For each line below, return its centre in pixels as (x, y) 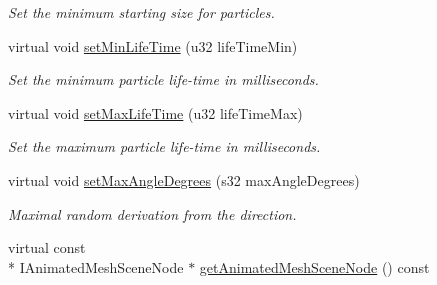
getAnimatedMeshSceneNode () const (314, 266)
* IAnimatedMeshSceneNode (96, 266)
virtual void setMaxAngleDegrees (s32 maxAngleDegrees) (184, 179)
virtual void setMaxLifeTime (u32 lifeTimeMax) (155, 112)
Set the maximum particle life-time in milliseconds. (164, 146)
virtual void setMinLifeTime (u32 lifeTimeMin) (153, 45)
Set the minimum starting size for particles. (141, 12)
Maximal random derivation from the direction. (152, 213)
